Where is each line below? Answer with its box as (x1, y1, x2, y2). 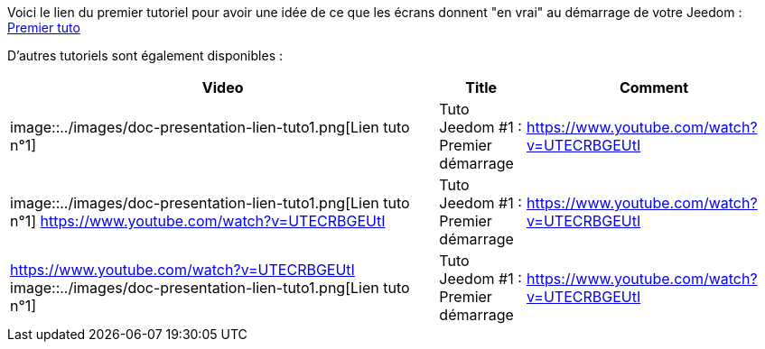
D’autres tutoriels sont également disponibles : (7, 48, 283, 63)
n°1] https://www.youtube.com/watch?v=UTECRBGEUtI (10, 212, 386, 230)
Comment (619, 78, 689, 96)
